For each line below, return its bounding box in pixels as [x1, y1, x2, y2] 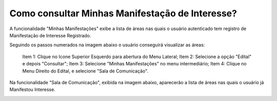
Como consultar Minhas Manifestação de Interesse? [9, 8, 237, 19]
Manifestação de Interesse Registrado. [9, 32, 91, 38]
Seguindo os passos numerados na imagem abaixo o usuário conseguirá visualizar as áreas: [9, 42, 205, 48]
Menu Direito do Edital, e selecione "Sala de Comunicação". [22, 68, 149, 74]
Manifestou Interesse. [9, 87, 56, 93]
